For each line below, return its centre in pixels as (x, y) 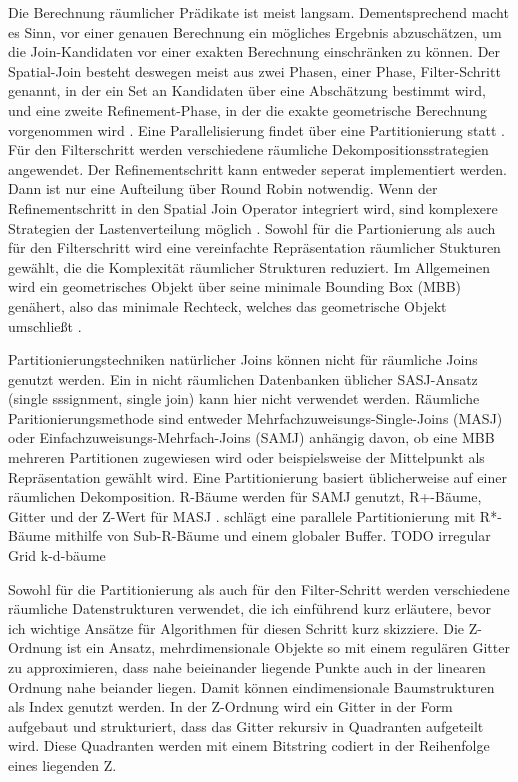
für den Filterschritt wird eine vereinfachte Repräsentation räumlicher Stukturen (254, 247)
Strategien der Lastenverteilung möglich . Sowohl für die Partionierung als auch (252, 227)
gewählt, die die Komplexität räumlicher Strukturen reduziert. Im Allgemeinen (249, 266)
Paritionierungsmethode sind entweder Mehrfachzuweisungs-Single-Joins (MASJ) (255, 417)
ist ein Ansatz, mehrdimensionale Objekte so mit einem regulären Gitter (288, 647)
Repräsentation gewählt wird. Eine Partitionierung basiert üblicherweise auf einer (257, 476)
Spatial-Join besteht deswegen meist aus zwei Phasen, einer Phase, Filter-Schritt (254, 70)
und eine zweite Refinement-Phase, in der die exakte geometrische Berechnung (248, 109)
